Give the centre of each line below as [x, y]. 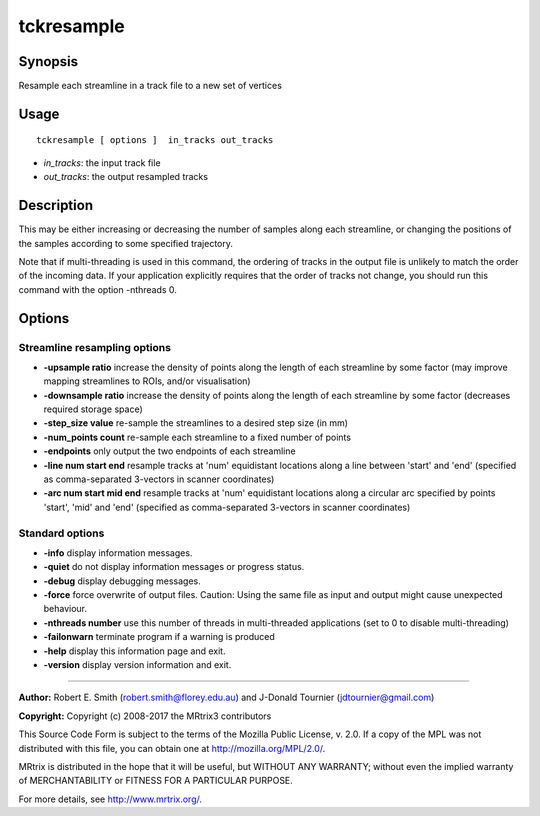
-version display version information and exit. [137, 665]
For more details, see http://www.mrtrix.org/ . [110, 799]
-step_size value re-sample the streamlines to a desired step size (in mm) [196, 423]
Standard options [61, 533]
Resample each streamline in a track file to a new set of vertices [150, 86]
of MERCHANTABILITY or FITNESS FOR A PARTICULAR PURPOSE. [156, 781]
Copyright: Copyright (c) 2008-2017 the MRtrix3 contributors [145, 716]
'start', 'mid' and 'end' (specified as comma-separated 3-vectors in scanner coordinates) [227, 507]
